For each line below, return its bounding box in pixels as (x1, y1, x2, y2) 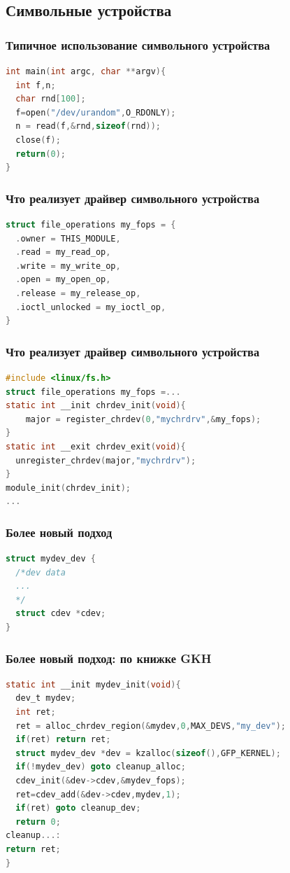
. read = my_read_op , (15, 247, 111, 258)
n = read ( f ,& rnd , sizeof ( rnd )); (15, 121, 161, 132)
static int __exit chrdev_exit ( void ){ (6, 441, 186, 452)
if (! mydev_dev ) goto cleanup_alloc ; (15, 762, 186, 772)
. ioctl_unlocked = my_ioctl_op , (15, 302, 166, 312)
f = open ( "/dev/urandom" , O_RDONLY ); (15, 107, 176, 118)
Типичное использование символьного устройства (6, 36, 270, 53)
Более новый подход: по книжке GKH (6, 649, 212, 666)
